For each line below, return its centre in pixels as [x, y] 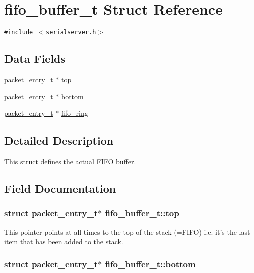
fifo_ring [75, 113]
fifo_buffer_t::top [142, 213]
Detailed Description [59, 140]
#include [19, 32]
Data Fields [35, 58]
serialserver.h [71, 32]
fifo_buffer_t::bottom [150, 264]
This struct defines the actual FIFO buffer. [70, 161]
